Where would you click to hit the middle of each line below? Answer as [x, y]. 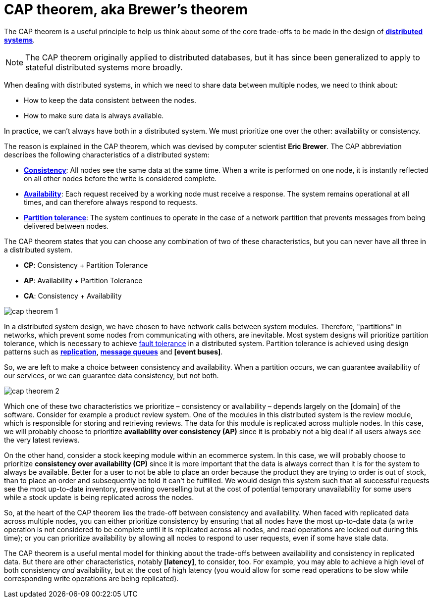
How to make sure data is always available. [94, 115]
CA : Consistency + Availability [73, 296]
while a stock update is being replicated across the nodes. [99, 497]
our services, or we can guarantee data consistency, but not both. [111, 375]
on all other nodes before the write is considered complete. [120, 178]
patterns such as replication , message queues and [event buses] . [113, 351]
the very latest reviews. [42, 440]
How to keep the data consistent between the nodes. [110, 100]
